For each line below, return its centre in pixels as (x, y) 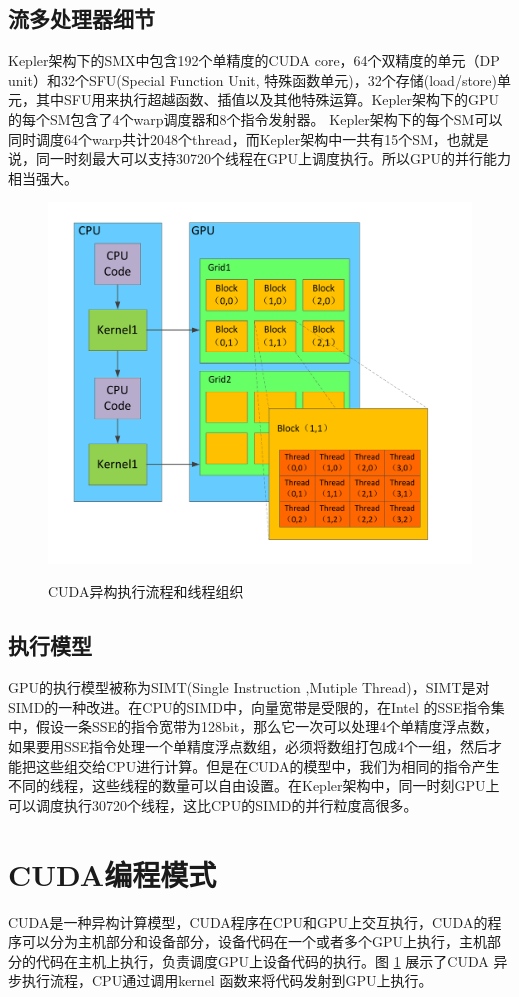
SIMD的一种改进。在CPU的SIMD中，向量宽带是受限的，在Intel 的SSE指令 (249, 706)
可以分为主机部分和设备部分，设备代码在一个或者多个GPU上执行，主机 (254, 941)
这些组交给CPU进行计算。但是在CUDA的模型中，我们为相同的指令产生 (267, 765)
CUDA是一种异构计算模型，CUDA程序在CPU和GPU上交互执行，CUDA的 (248, 921)
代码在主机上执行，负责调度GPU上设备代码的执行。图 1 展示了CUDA (262, 960)
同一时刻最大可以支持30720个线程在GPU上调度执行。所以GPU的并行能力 (273, 158)
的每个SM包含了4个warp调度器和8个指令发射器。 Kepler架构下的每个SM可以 (255, 118)
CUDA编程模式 (112, 873)
